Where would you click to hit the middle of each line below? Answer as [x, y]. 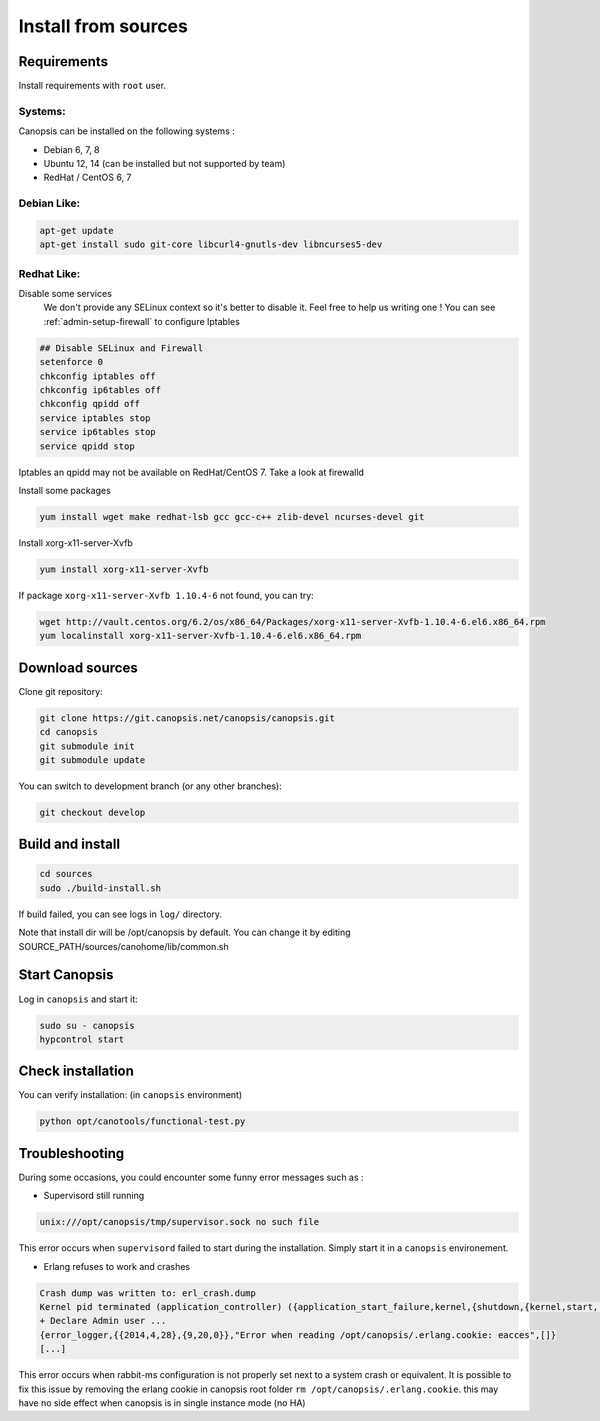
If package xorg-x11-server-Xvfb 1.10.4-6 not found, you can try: [166, 595]
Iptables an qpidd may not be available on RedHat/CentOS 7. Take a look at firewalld [191, 472]
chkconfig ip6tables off [100, 389]
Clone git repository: [61, 691]
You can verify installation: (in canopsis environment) [130, 1095]
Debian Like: [49, 203]
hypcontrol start [82, 1039]
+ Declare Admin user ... [103, 1321]
